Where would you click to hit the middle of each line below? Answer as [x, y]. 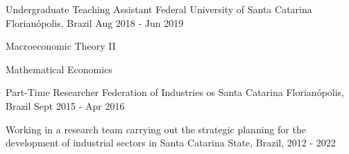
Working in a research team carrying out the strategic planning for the [156, 129]
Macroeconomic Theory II [61, 46]
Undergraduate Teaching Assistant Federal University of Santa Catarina [159, 9]
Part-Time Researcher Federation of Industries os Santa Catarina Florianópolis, [175, 92]
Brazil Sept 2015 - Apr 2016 [65, 105]
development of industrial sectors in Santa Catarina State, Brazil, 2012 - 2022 [171, 143]
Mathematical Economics [59, 69]
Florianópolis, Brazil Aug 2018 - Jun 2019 [95, 22]
